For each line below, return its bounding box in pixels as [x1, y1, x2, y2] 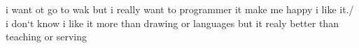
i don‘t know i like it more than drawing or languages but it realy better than [6, 15, 339, 30]
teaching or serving [6, 29, 87, 44]
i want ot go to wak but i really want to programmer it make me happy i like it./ [6, 2, 354, 16]
